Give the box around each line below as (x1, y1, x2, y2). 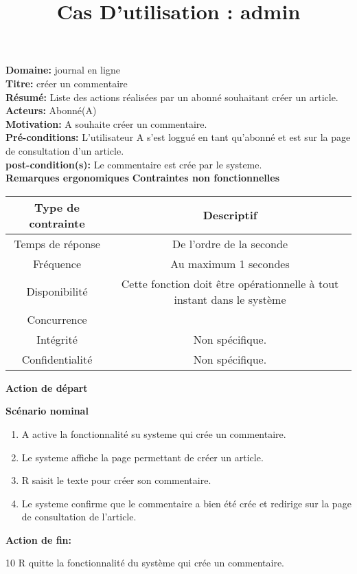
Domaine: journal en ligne (5, 63, 120, 77)
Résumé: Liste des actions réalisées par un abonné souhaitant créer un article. (5, 89, 338, 104)
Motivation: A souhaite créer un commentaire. (5, 116, 207, 131)
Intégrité (36, 331, 78, 347)
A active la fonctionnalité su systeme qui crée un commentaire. (21, 426, 286, 441)
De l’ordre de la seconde (172, 235, 288, 252)
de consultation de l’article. (21, 509, 137, 524)
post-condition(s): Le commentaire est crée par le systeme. (5, 157, 262, 171)
